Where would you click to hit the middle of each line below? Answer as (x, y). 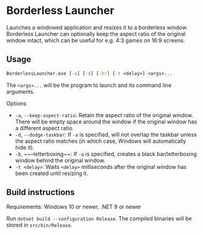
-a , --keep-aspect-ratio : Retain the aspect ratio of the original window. (104, 115)
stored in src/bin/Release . (39, 225)
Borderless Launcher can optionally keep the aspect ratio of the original (96, 33)
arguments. (21, 91)
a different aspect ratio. (44, 128)
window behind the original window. (60, 160)
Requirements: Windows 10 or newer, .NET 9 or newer (74, 207)
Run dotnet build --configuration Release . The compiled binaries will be (99, 219)
